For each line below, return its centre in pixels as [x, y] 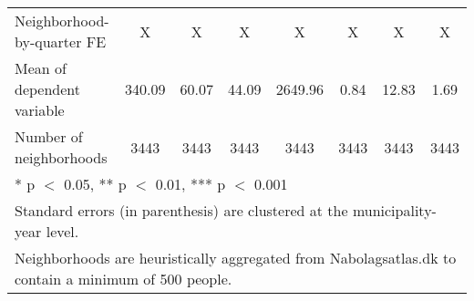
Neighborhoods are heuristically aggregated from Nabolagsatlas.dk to [236, 258]
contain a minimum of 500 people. [124, 279]
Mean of [41, 68]
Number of [49, 136]
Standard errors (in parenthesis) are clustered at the [181, 210]
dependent [48, 89]
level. [62, 231]
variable [40, 110]
